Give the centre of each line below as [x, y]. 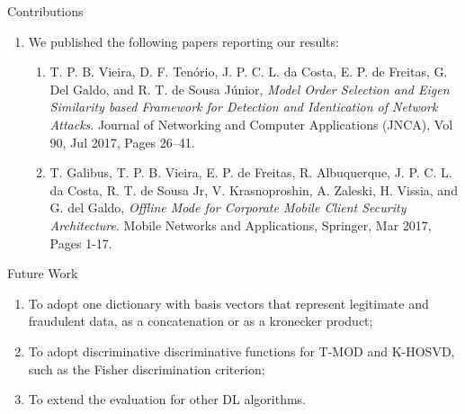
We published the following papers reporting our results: [183, 41]
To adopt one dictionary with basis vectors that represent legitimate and [228, 303]
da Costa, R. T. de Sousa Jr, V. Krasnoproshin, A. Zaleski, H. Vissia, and [254, 189]
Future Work [43, 273]
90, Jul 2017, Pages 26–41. [122, 142]
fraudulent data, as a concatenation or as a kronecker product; [201, 321]
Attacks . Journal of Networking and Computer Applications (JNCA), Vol [251, 124]
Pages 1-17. [81, 243]
